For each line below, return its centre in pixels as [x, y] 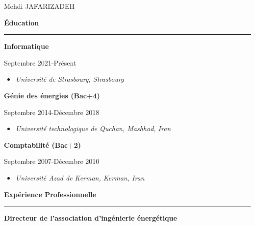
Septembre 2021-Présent [40, 62]
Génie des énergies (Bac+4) [52, 95]
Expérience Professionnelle [50, 194]
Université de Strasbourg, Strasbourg [70, 79]
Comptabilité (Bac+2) [42, 145]
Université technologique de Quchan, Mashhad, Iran [93, 128]
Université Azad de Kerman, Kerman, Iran [80, 177]
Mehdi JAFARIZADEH [39, 6]
